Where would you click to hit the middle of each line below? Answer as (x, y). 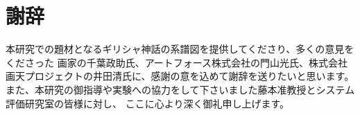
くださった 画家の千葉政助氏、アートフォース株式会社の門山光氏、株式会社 (177, 62)
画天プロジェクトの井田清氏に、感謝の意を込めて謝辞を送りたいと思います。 (180, 76)
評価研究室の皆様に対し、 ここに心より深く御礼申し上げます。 (147, 103)
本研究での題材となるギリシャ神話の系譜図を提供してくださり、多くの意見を (180, 49)
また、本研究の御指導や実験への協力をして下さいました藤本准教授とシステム (180, 89)
